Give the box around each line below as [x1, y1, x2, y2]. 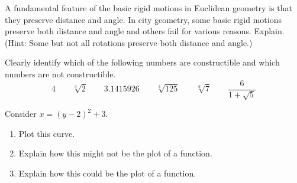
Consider [5, 107, 37, 120]
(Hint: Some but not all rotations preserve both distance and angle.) [5, 36, 253, 48]
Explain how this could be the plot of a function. [18, 166, 196, 179]
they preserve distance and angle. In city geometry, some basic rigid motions [5, 13, 282, 25]
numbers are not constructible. [5, 67, 116, 80]
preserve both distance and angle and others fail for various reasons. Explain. [5, 25, 285, 37]
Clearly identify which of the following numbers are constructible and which [5, 56, 280, 68]
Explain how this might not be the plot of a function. [18, 147, 212, 159]
